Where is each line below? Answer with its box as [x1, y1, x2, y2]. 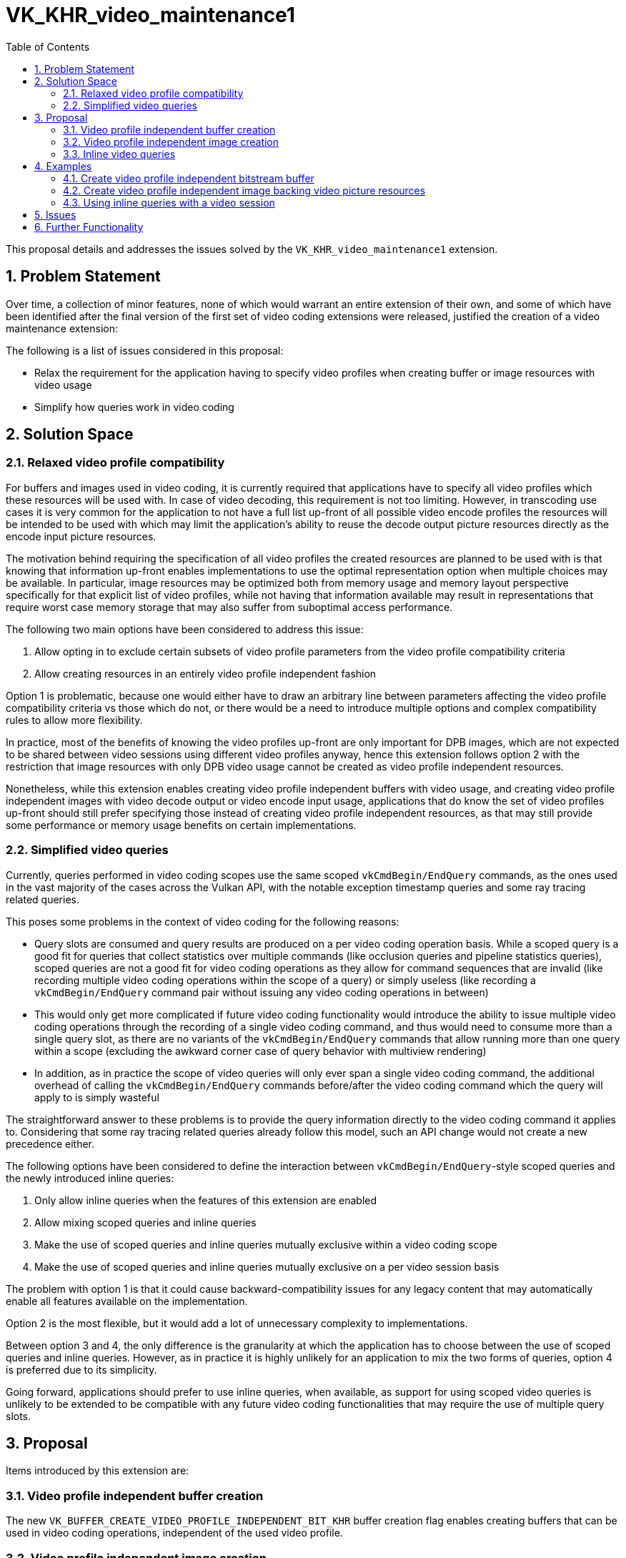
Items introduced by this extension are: [6, 1464, 189, 1477]
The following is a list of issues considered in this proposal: [6, 344, 284, 357]
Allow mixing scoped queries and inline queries [34, 1216, 257, 1229]
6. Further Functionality [34, 220, 144, 233]
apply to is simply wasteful [34, 1091, 159, 1103]
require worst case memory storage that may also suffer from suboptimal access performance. [6, 600, 453, 613]
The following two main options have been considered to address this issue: [6, 622, 364, 635]
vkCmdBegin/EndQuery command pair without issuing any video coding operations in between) [34, 986, 489, 998]
